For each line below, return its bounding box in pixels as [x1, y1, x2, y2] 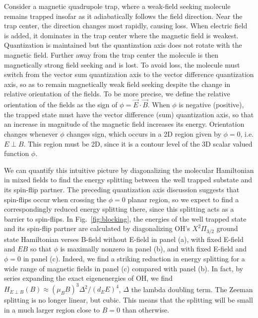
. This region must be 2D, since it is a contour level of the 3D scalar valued [23, 138, 253, 149]
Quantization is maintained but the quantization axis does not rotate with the [4, 40, 242, 50]
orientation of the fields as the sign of [4, 99, 118, 110]
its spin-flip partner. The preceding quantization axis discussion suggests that [4, 184, 240, 194]
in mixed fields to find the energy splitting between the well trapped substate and [4, 174, 253, 185]
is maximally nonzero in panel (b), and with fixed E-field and [60, 243, 247, 254]
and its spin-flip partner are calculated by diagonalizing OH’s [4, 223, 190, 234]
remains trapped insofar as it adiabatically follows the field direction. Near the [4, 10, 243, 21]
